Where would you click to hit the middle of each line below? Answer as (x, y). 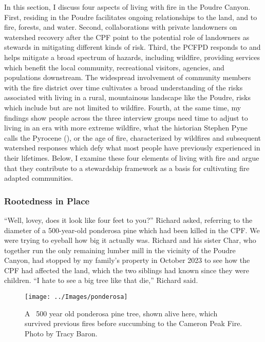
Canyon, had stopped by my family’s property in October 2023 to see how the (127, 260)
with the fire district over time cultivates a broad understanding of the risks (124, 87)
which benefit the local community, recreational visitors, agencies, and (114, 67)
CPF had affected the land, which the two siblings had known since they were (127, 270)
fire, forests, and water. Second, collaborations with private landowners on (121, 27)
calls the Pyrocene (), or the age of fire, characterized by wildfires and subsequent (133, 137)
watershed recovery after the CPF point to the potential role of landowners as (127, 37)
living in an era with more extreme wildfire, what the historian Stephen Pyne (126, 128)
